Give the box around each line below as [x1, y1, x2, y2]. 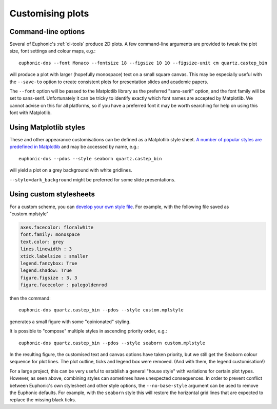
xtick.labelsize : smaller [20, 253, 88, 259]
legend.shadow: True [20, 268, 72, 273]
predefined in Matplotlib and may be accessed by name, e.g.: [9, 144, 139, 150]
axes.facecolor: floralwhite [20, 224, 94, 230]
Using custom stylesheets [9, 190, 95, 199]
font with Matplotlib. [9, 109, 52, 116]
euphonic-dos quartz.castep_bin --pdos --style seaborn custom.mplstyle [18, 340, 205, 346]
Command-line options [9, 27, 85, 36]
